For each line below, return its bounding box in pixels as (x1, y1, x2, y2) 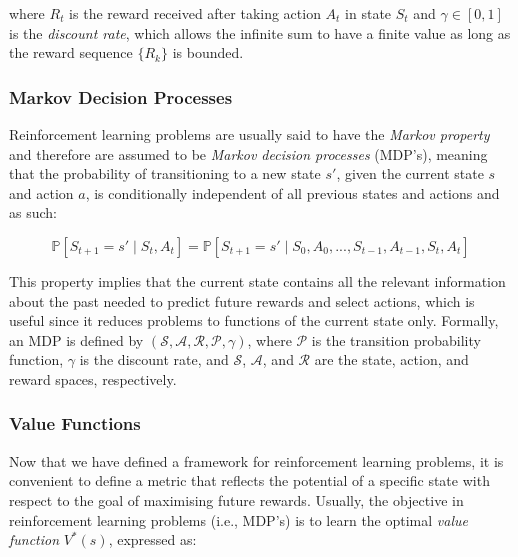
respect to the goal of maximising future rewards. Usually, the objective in (9, 489, 464, 510)
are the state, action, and (314, 349, 469, 370)
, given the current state (336, 163, 484, 184)
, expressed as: (108, 529, 197, 550)
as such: (9, 202, 57, 223)
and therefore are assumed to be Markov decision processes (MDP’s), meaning (9, 143, 488, 164)
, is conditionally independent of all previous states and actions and (85, 182, 500, 203)
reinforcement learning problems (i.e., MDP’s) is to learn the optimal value (9, 509, 468, 530)
